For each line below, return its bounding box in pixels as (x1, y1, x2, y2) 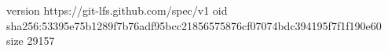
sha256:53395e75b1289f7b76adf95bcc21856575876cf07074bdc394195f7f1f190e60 (6, 17, 382, 33)
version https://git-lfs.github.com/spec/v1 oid (6, 2, 228, 18)
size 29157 (6, 32, 55, 49)
